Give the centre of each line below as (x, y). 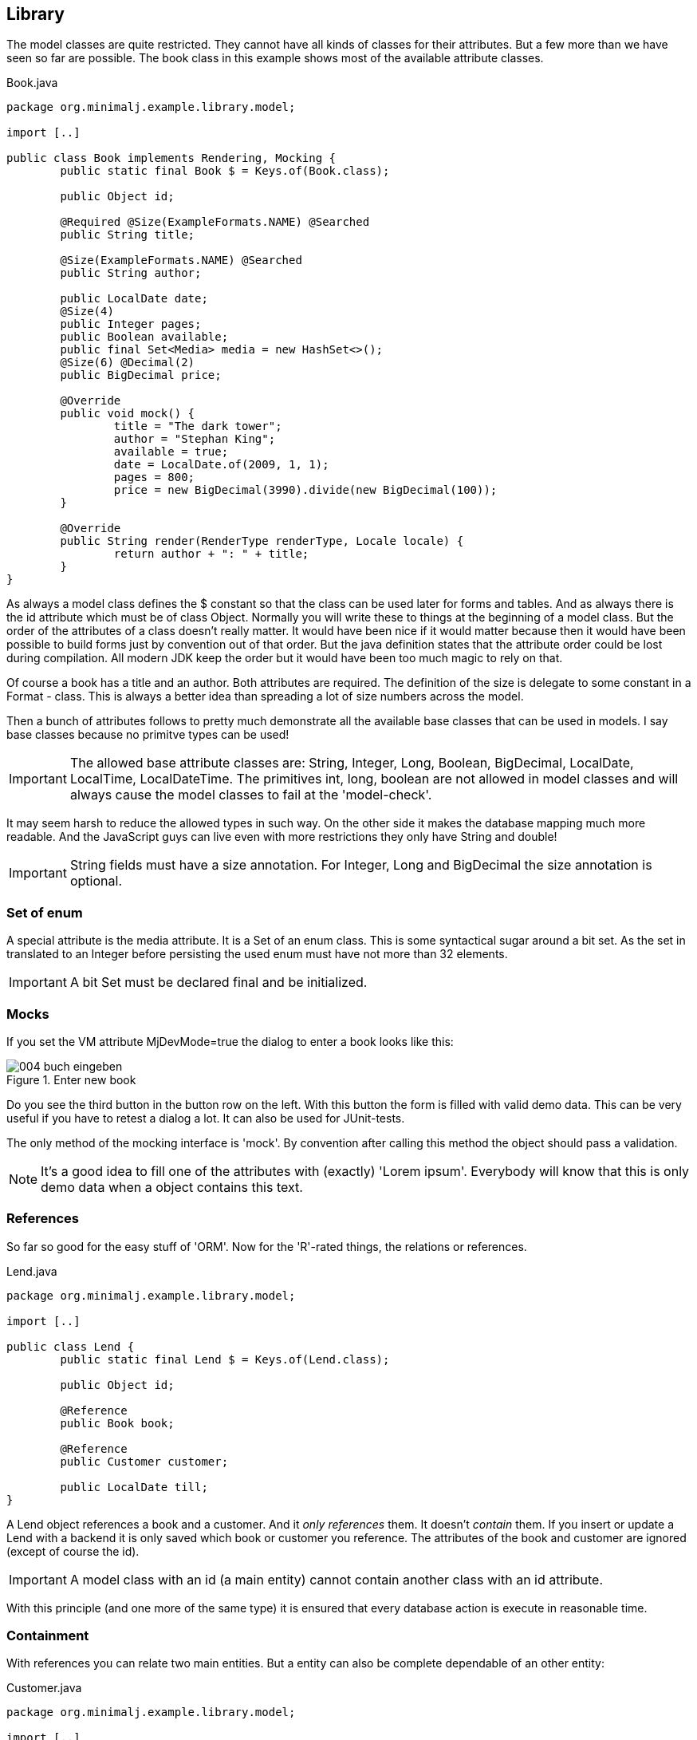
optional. (96, 881)
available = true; (171, 452)
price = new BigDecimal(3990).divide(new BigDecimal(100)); (305, 490)
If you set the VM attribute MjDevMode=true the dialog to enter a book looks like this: (230, 1041)
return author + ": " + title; (211, 554)
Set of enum (45, 912)
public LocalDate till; (134, 1487)
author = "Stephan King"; (195, 439)
